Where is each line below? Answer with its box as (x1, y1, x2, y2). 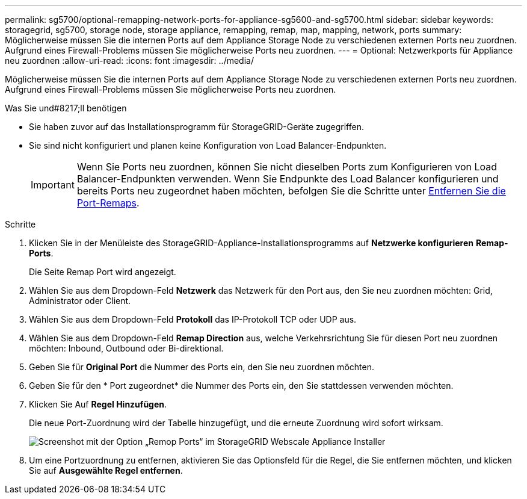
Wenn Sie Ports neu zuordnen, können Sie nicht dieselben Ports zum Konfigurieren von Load (76, 161, 498, 173)
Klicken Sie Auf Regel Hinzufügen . (29, 399, 167, 409)
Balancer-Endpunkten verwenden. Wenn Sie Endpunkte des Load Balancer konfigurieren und (76, 173, 499, 185)
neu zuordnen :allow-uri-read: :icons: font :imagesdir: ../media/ (5, 55, 254, 66)
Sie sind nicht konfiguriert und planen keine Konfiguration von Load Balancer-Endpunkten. (29, 140, 387, 150)
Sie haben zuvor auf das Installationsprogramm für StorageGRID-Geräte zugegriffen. (29, 122, 364, 132)
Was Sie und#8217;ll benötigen (5, 103, 127, 113)
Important (31, 179, 75, 191)
